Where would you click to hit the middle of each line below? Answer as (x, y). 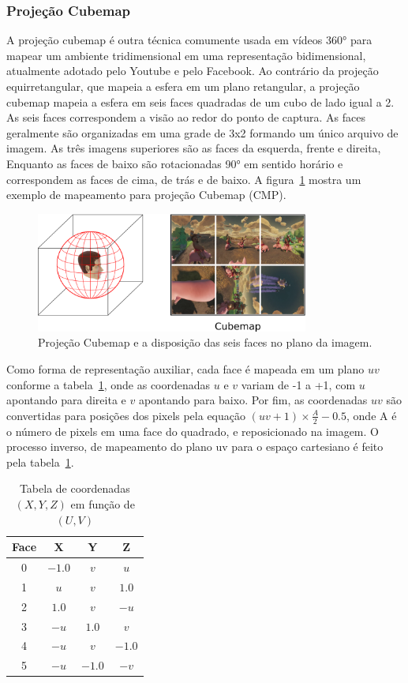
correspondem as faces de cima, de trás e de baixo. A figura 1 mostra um (184, 179)
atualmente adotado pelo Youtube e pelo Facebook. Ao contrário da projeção (193, 71)
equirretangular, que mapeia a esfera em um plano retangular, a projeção (183, 86)
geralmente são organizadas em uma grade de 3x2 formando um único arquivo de (202, 132)
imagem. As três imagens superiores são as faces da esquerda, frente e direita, (194, 148)
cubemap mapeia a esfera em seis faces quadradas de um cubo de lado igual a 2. (200, 101)
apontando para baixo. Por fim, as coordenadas (253, 400)
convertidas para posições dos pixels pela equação (126, 415)
